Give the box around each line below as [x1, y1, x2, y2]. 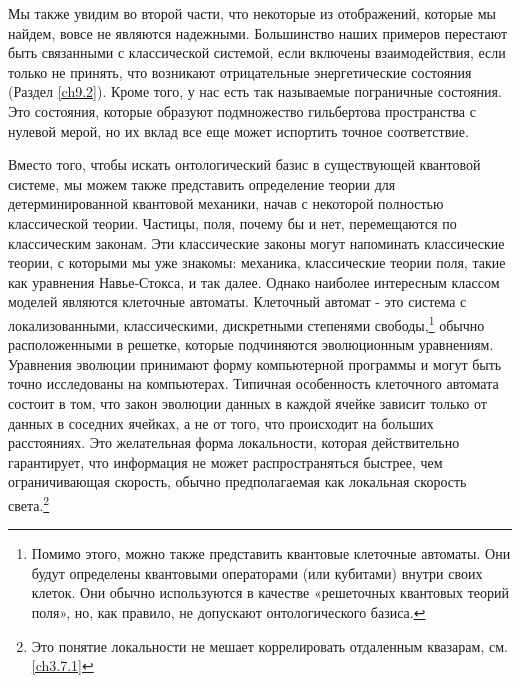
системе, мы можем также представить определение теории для [8, 173, 396, 194]
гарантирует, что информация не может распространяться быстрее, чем [8, 451, 443, 472]
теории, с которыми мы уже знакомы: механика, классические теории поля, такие [8, 252, 506, 273]
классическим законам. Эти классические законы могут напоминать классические [8, 232, 505, 253]
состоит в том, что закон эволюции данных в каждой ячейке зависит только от [8, 392, 487, 413]
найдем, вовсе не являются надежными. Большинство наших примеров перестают [8, 22, 508, 43]
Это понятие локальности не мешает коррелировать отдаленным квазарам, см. [31, 635, 508, 656]
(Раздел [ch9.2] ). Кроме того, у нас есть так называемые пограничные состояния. [8, 81, 502, 102]
